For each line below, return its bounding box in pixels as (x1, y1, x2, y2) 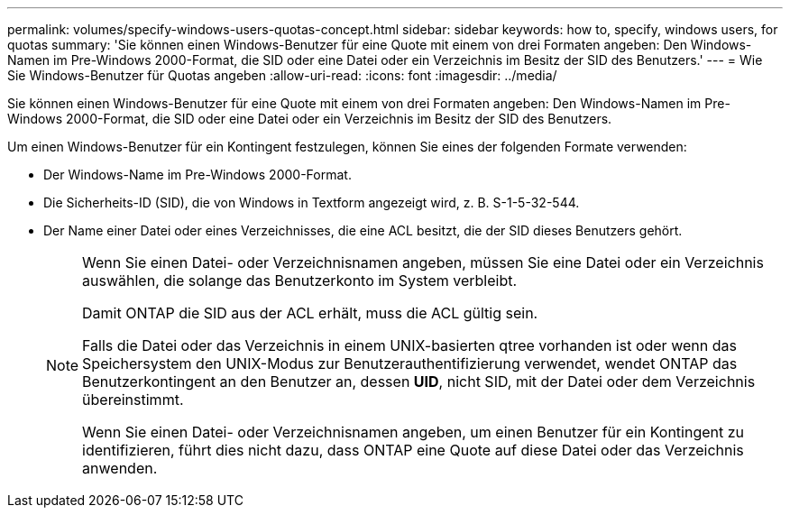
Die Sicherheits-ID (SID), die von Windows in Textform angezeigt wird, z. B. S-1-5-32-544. (43, 195, 580, 210)
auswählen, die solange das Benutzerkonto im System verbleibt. (82, 271, 518, 290)
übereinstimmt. (82, 391, 184, 409)
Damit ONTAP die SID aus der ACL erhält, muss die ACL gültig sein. (82, 304, 538, 322)
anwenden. (82, 459, 158, 477)
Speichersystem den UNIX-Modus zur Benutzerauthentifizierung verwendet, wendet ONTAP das (82, 354, 738, 372)
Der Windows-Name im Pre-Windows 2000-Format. (43, 167, 352, 182)
